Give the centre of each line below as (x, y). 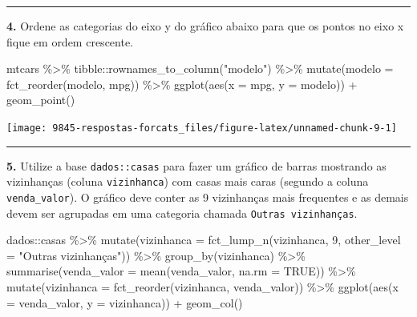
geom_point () (41, 100)
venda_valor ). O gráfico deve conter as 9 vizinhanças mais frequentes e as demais (208, 197)
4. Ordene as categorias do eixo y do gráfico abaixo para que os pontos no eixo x (205, 26)
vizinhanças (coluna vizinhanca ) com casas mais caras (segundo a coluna (188, 181)
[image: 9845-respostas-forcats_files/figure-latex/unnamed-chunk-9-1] (202, 128)
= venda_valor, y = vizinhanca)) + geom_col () (125, 302)
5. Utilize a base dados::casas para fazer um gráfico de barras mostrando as (196, 165)
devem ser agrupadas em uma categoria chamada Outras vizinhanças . (182, 213)
